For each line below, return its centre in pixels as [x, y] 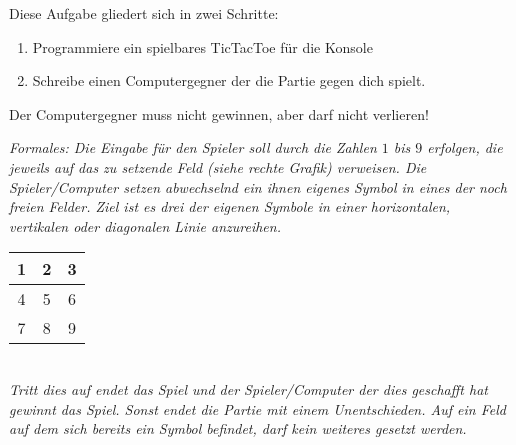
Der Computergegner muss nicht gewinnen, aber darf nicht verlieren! [219, 113]
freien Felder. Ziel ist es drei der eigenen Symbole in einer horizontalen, [230, 206]
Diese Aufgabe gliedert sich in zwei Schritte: [144, 13]
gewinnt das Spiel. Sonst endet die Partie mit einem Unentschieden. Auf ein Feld [257, 408]
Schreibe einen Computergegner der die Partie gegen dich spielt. [229, 80]
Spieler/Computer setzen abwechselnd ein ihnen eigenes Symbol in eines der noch [258, 186]
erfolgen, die [465, 147]
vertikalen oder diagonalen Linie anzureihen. [145, 225]
